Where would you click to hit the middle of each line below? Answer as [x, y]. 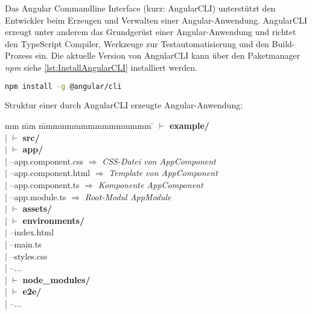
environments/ [53, 220]
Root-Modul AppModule [128, 196]
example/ [189, 126]
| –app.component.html [48, 173]
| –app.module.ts [36, 196]
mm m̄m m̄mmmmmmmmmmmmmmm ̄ [80, 126]
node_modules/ [56, 279]
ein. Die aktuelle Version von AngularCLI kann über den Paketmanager [168, 55]
